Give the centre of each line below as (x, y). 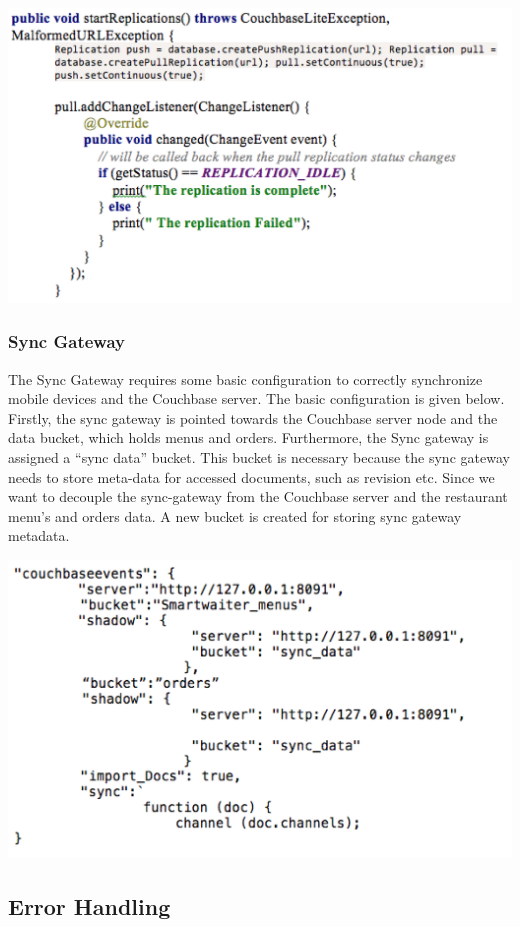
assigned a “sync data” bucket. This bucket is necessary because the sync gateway (259, 457)
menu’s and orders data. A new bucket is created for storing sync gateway (235, 515)
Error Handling (89, 905)
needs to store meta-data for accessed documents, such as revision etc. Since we (251, 476)
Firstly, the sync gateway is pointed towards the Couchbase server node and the (253, 417)
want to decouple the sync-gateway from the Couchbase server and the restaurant (258, 496)
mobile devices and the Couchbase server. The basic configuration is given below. (256, 398)
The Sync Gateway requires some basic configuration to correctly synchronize (245, 378)
